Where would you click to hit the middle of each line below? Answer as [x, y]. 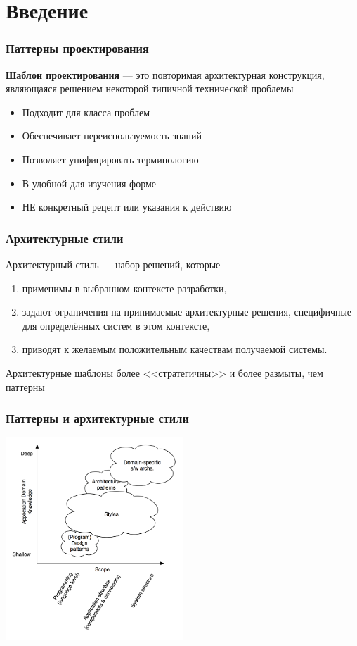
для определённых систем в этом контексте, [116, 325]
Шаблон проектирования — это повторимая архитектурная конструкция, [165, 74]
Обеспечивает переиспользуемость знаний [112, 136]
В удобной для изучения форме [89, 183]
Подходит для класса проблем [86, 112]
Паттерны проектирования [77, 48]
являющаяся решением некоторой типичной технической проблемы [150, 88]
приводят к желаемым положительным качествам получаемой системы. [175, 349]
